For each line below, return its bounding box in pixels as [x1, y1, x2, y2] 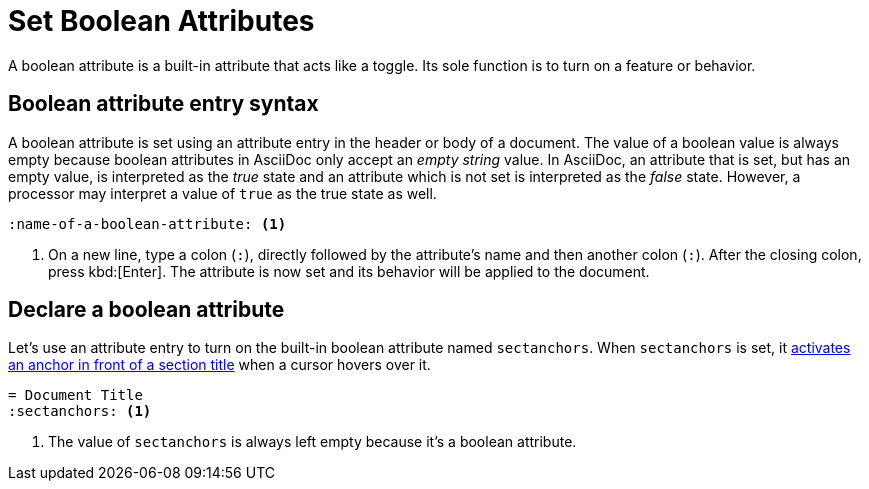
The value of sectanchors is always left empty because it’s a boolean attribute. [48, 433, 577, 451]
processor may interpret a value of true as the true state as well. [8, 184, 437, 202]
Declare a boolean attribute [8, 297, 285, 323]
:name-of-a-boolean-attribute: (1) [8, 215, 287, 232]
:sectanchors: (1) [8, 403, 152, 420]
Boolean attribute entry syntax [8, 91, 319, 117]
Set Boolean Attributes [8, 4, 315, 38]
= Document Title [8, 387, 143, 404]
